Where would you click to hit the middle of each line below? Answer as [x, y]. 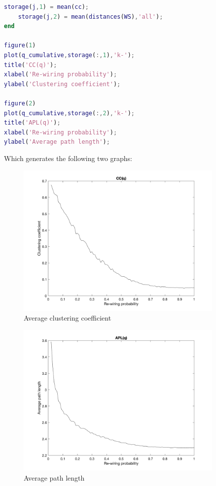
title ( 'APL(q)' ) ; [32, 123]
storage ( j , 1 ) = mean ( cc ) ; [46, 7]
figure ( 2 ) [20, 103]
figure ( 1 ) [20, 46]
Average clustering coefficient [68, 318]
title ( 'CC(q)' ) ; [31, 65]
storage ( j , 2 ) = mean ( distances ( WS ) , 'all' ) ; [90, 16]
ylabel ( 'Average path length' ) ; [57, 142]
